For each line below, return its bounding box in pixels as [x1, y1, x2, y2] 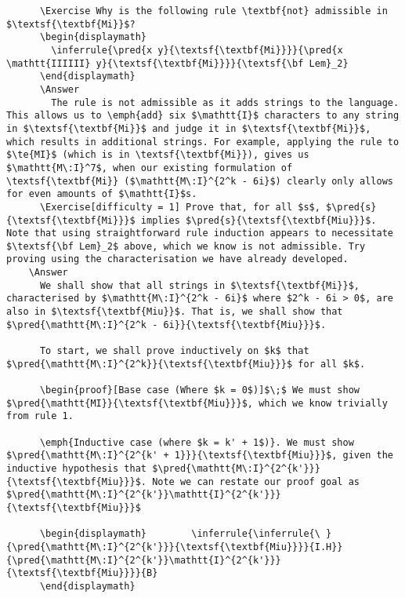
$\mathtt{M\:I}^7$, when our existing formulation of [6, 162, 293, 173]
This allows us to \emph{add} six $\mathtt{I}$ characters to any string [6, 110, 400, 122]
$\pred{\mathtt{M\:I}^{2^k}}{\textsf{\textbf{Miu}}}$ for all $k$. [6, 358, 366, 370]
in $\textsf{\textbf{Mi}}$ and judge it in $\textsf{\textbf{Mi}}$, [6, 122, 371, 134]
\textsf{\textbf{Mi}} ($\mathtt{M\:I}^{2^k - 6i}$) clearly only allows [6, 175, 393, 187]
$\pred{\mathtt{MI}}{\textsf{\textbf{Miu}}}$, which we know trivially [6, 397, 388, 409]
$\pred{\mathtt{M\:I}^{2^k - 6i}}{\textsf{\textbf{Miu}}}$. [6, 319, 327, 330]
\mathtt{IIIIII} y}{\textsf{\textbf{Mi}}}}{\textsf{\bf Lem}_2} [6, 57, 349, 69]
